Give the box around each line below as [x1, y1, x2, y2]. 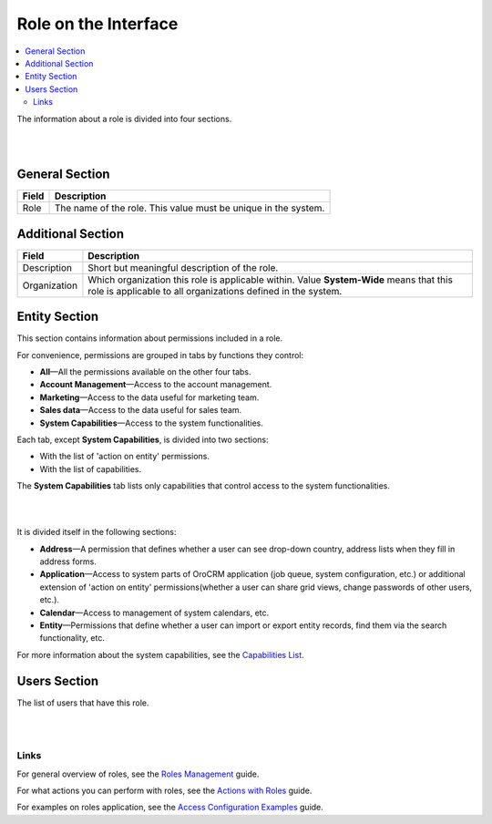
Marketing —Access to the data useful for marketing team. [39, 392, 260, 403]
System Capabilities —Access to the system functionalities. [39, 417, 264, 428]
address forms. [39, 556, 97, 567]
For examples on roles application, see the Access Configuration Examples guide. [16, 802, 323, 813]
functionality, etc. [39, 633, 105, 644]
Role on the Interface [16, 14, 179, 34]
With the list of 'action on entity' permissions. [39, 451, 210, 462]
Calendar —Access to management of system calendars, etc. [39, 607, 270, 618]
